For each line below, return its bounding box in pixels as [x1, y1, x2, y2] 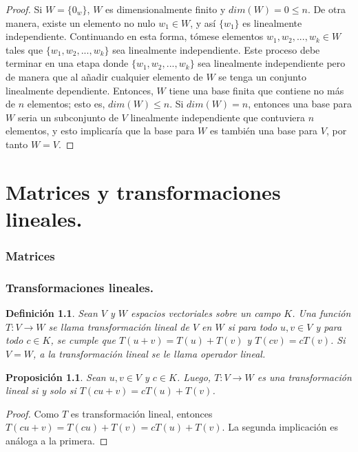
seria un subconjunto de [17, 110, 118, 124]
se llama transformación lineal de [48, 319, 189, 333]
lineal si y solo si [6, 383, 76, 398]
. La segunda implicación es [222, 420, 338, 434]
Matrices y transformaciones [6, 177, 281, 205]
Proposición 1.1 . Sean [6, 369, 106, 384]
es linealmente [242, 15, 302, 30]
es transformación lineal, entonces [70, 406, 213, 420]
